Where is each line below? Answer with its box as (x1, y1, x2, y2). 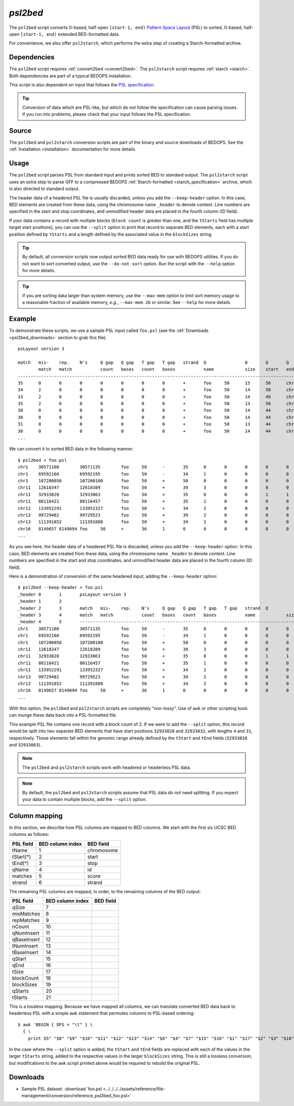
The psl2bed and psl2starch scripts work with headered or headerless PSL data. (22, 764, 191, 770)
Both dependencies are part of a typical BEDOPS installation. (9, 73, 132, 78)
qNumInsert (12, 930, 40, 936)
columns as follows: (9, 831, 49, 837)
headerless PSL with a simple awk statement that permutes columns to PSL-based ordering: (9, 1010, 195, 1016)
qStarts (12, 988, 29, 995)
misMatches (12, 910, 40, 917)
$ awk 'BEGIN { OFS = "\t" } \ (18, 1022, 93, 1027)
